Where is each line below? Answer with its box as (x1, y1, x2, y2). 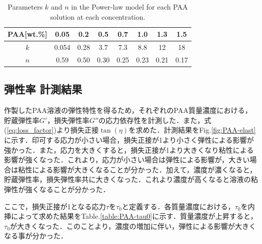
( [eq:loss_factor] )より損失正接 (4, 125, 99, 135)
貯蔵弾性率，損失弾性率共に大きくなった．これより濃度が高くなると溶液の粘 (4, 174, 258, 185)
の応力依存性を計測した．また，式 (98, 114, 212, 125)
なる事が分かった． (4, 230, 68, 241)
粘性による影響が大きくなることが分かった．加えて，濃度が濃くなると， (18, 164, 257, 174)
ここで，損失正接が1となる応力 (4, 201, 106, 211)
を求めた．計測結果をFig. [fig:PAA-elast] (128, 125, 256, 135)
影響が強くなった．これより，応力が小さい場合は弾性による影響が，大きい (4, 154, 250, 165)
